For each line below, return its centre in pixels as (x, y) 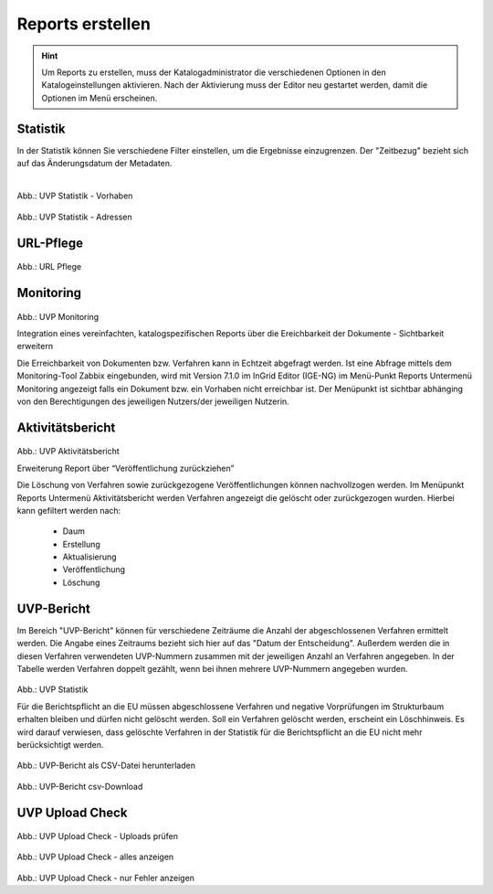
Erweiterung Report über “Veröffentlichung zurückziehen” (126, 468)
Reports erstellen (84, 24)
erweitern (35, 346)
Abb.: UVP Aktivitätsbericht (68, 452)
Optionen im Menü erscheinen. (100, 98)
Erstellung (81, 544)
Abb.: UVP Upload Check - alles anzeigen (95, 857)
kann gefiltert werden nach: (69, 510)
